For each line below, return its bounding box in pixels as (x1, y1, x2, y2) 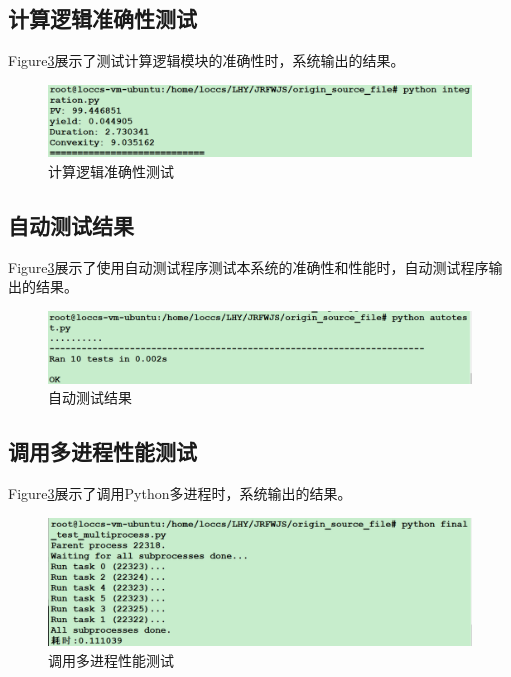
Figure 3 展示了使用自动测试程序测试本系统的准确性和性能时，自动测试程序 (8, 256, 489, 277)
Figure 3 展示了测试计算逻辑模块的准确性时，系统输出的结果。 (8, 50, 405, 71)
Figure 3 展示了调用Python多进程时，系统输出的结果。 (8, 483, 352, 504)
